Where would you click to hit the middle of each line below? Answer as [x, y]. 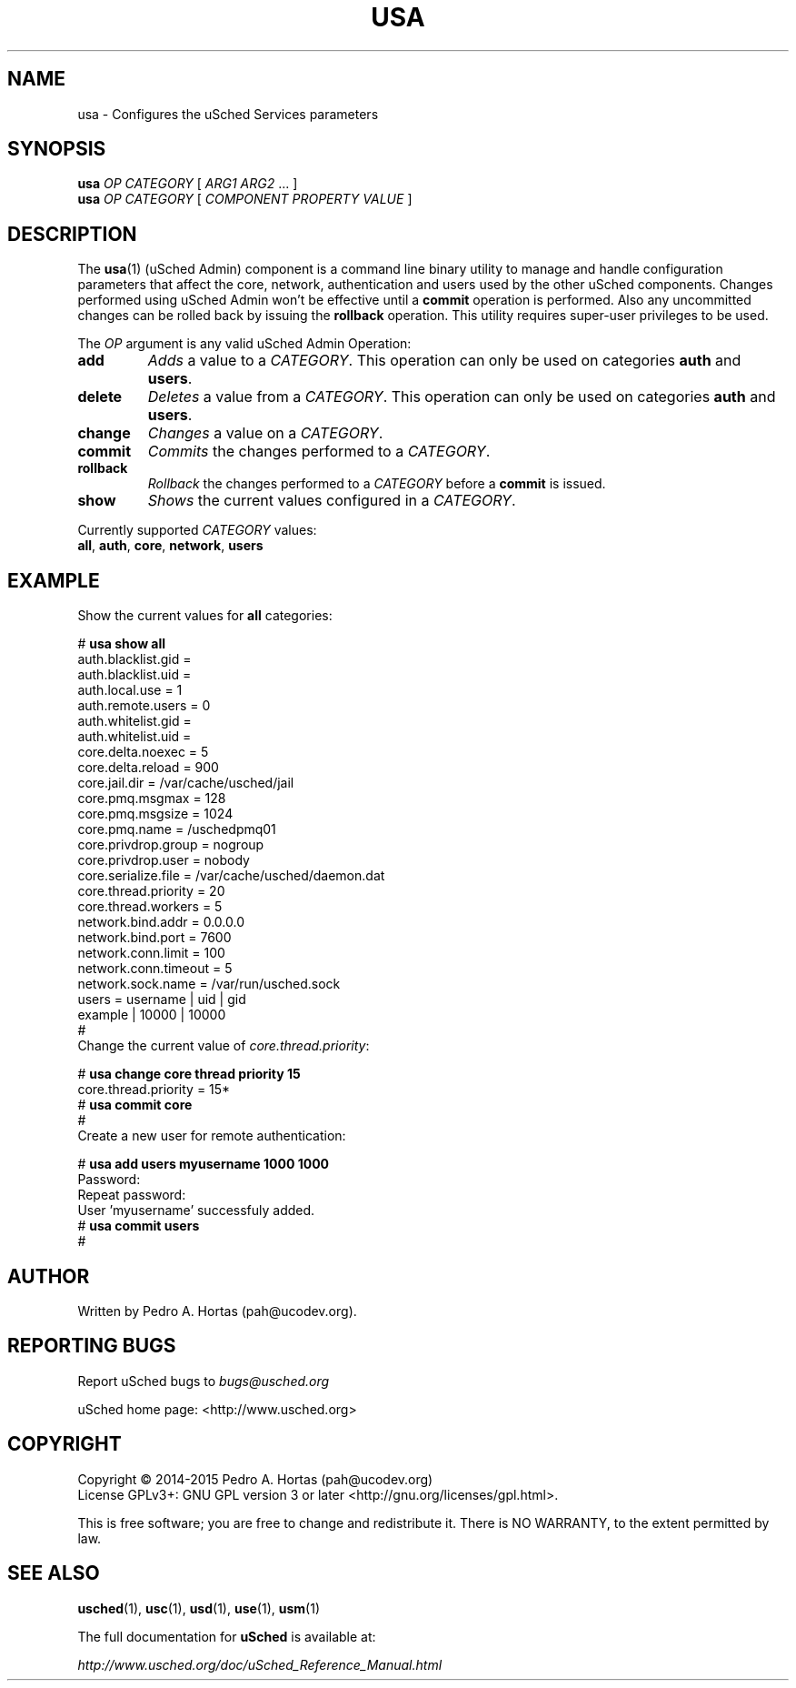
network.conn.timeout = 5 [155, 969]
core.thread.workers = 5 [150, 907]
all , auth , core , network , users [170, 546]
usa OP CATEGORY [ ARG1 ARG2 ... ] [188, 184]
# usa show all [122, 644]
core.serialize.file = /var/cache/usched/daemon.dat [231, 876]
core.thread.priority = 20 [151, 891]
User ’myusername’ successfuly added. [196, 1211]
